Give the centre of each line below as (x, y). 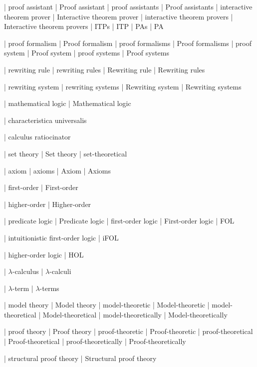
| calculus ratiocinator (37, 137)
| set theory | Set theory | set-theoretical (66, 153)
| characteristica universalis (45, 120)
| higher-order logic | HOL (44, 254)
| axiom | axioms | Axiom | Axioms (58, 170)
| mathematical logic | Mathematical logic (68, 103)
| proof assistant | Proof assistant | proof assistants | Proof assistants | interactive (128, 6)
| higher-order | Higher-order (48, 204)
